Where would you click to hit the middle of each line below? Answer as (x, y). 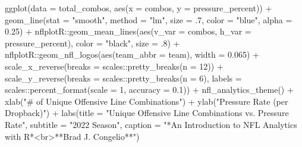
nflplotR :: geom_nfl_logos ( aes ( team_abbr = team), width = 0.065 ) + (132, 54)
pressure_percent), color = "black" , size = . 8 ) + (92, 43)
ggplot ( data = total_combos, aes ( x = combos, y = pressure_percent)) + (139, 8)
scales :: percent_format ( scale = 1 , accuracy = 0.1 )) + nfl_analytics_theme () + (149, 90)
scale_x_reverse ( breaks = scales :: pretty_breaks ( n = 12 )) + (114, 66)
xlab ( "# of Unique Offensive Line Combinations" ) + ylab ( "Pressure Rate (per (147, 101)
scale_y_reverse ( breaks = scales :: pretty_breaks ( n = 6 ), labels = (123, 78)
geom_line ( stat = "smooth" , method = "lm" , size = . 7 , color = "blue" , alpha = (149, 19)
